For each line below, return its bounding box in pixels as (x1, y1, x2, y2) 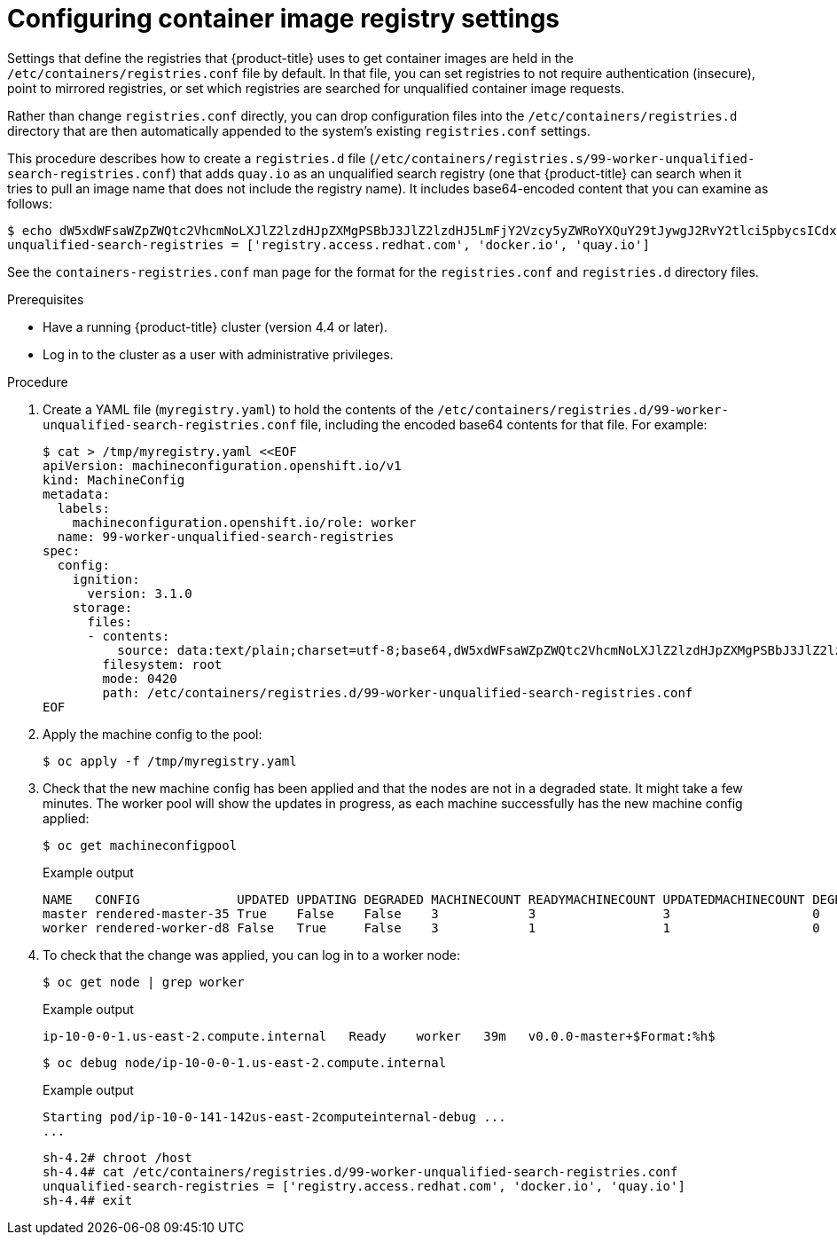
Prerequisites (7, 291, 84, 307)
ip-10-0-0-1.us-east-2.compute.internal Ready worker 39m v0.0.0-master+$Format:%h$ (43, 1028, 716, 1043)
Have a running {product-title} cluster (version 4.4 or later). (43, 318, 388, 334)
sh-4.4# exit (43, 1192, 133, 1207)
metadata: (43, 486, 110, 501)
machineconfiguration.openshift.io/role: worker (72, 515, 417, 530)
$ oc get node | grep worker (43, 974, 245, 989)
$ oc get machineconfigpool (43, 837, 238, 853)
